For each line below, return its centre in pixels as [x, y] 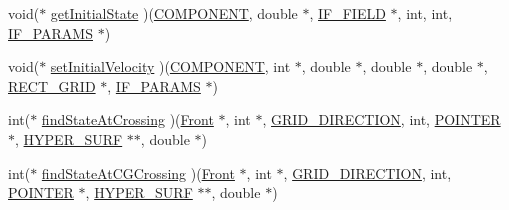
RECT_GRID [52, 85]
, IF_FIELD [347, 13]
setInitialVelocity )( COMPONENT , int [170, 66]
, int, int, [425, 13]
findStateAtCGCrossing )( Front [138, 172]
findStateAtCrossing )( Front [127, 119]
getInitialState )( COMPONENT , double [174, 13]
